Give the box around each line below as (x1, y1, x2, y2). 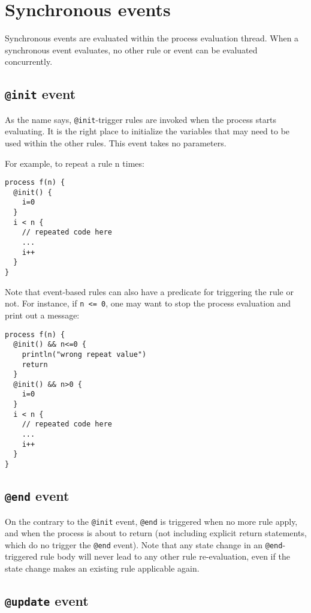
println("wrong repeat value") (22, 350, 147, 359)
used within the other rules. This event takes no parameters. (5, 136, 227, 149)
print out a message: (5, 308, 80, 321)
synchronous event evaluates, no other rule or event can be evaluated (5, 43, 258, 56)
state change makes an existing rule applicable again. (5, 562, 200, 574)
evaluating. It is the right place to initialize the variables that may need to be (5, 125, 290, 137)
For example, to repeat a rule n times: (5, 157, 144, 169)
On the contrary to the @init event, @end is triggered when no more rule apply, (5, 515, 298, 527)
